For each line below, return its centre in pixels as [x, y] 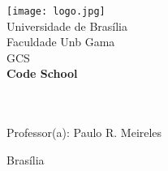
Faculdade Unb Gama [61, 42]
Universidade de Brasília [67, 26]
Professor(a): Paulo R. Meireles [84, 133]
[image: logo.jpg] [56, 11]
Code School [42, 73]
